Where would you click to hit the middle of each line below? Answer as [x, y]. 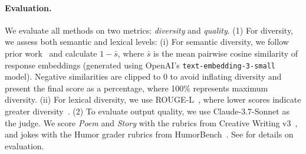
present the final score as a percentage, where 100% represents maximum [136, 88]
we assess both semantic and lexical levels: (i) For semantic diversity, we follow [147, 42]
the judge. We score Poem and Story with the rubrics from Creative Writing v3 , [151, 122]
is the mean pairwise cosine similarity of [226, 53]
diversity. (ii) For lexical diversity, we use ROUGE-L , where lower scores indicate [153, 99]
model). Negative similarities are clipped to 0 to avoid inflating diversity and [143, 76]
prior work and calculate [51, 53]
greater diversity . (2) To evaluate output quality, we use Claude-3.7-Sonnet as [147, 111]
